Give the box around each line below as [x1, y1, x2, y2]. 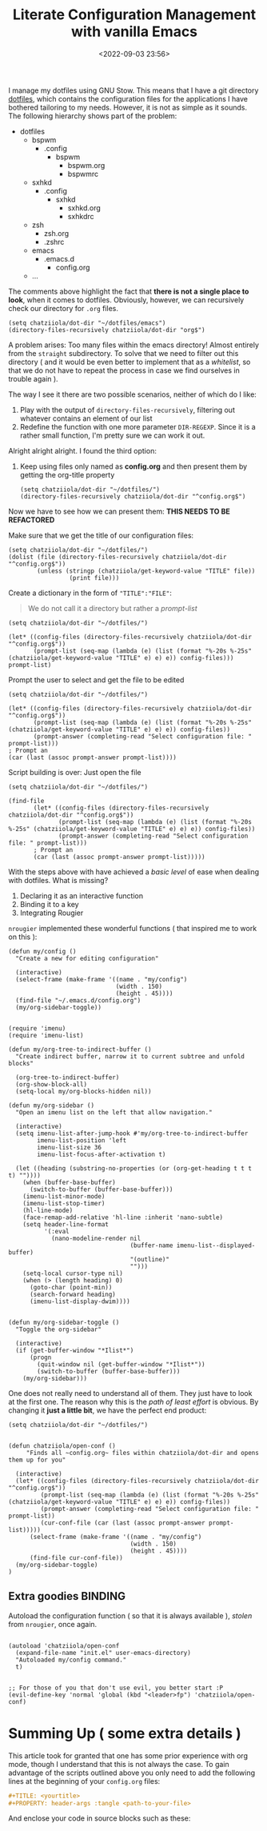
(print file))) [69, 574, 120, 582]
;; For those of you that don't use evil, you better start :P [8, 1684, 224, 1692]
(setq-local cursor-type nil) [22, 1269, 124, 1277]
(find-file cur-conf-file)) [29, 1553, 124, 1561]
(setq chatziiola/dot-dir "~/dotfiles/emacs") [8, 318, 166, 327]
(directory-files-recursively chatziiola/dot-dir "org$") [8, 326, 205, 334]
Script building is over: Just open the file [8, 767, 141, 777]
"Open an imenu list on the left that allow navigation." [15, 1108, 213, 1117]
